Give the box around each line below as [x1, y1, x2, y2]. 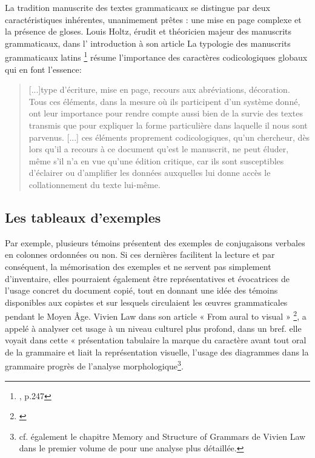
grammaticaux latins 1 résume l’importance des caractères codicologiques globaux [5, 49, 308, 64]
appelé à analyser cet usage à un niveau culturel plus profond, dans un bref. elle [5, 322, 302, 334]
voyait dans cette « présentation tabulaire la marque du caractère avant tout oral [5, 334, 307, 346]
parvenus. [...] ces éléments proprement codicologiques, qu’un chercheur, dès [28, 130, 310, 143]
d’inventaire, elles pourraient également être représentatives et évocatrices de [5, 272, 290, 285]
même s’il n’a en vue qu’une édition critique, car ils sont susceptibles [28, 154, 284, 167]
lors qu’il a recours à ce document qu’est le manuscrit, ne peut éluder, [28, 143, 289, 155]
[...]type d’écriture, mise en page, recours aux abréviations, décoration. [28, 83, 290, 96]
